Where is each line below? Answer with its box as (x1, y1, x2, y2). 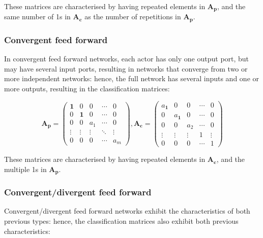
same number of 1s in (4, 11, 71, 22)
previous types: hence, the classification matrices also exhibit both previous (4, 215, 239, 226)
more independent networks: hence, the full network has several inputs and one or (4, 73, 259, 84)
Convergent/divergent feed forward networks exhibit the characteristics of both (4, 206, 250, 216)
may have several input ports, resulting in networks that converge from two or (4, 63, 248, 74)
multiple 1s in (4, 163, 47, 174)
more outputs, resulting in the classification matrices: (4, 83, 170, 93)
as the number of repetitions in (84, 11, 181, 22)
